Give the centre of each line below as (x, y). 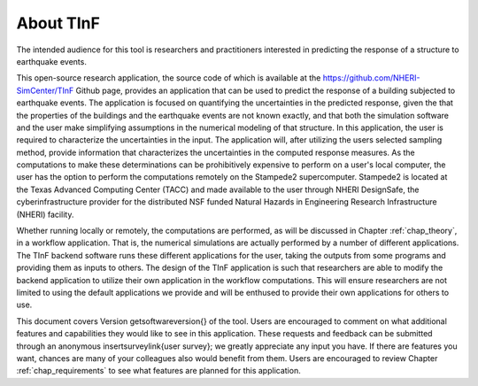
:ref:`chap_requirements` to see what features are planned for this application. (158, 371)
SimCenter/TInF (45, 90)
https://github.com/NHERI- (371, 78)
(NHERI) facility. (45, 214)
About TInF (58, 23)
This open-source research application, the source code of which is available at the (169, 78)
